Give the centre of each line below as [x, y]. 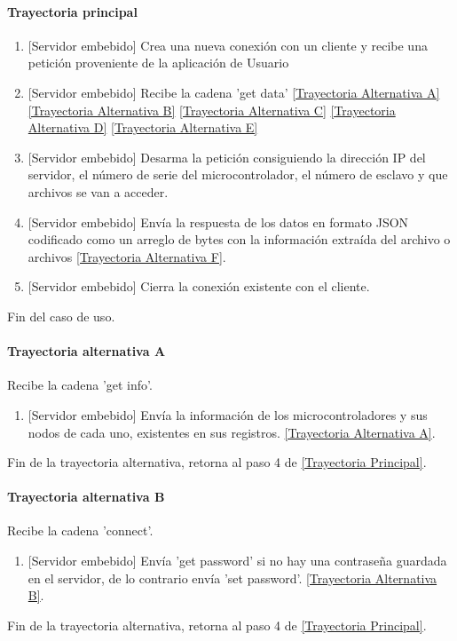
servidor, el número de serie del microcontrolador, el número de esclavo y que [238, 174]
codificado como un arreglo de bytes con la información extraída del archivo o [239, 239]
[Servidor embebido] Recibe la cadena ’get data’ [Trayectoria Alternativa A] [234, 92]
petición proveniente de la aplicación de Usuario [158, 63]
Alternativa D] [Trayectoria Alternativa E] [143, 127]
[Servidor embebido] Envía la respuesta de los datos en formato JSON [218, 222]
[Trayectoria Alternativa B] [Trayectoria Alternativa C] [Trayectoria [212, 110]
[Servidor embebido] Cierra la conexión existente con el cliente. [199, 286]
